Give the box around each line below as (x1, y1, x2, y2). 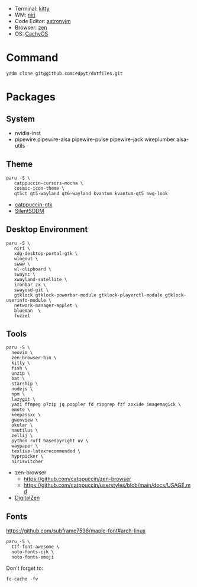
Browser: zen (14, 24, 47, 31)
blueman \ (14, 308, 41, 314)
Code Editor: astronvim (14, 18, 71, 24)
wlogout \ (14, 256, 38, 261)
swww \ (14, 261, 31, 267)
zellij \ (11, 433, 33, 439)
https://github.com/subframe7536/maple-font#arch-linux (6, 527, 146, 534)
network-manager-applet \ (14, 302, 78, 308)
